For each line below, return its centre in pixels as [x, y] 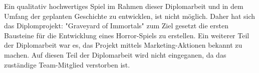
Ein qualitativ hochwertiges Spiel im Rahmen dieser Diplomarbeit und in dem [124, 6]
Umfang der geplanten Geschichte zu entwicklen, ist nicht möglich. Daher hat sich [130, 16]
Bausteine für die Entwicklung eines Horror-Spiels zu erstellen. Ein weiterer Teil [127, 35]
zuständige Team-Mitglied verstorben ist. [67, 64]
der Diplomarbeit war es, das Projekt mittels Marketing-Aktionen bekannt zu [123, 45]
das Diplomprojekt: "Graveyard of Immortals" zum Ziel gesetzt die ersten [116, 26]
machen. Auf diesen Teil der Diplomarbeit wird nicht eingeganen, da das [115, 54]
